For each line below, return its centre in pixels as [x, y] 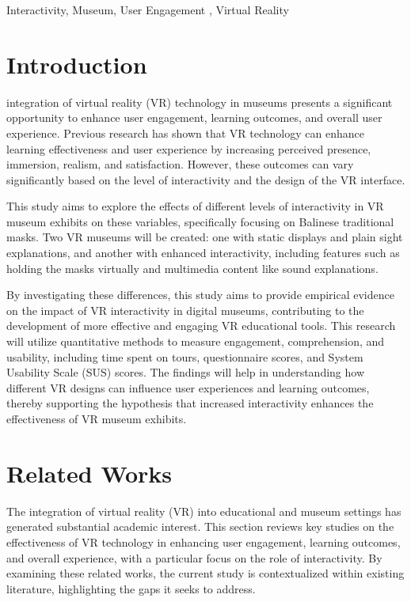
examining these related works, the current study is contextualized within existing [205, 573]
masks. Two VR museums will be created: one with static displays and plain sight [205, 237]
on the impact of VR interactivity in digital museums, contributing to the [185, 310]
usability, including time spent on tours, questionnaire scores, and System [185, 356]
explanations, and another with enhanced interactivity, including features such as [203, 253]
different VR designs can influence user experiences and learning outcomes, [188, 387]
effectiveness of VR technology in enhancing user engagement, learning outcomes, [204, 541]
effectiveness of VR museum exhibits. [97, 418]
